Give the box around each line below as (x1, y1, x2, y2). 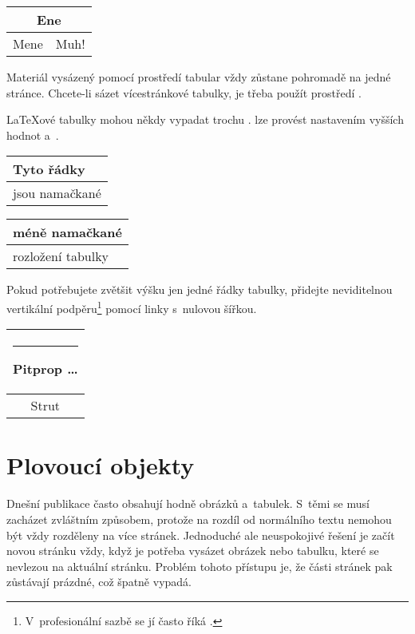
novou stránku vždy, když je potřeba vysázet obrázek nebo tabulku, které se (6, 542, 379, 559)
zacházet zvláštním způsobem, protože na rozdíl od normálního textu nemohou (6, 510, 392, 527)
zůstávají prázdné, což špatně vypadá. (6, 573, 192, 590)
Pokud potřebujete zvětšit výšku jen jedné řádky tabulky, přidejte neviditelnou (6, 281, 393, 298)
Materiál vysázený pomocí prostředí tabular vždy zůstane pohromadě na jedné (6, 69, 391, 85)
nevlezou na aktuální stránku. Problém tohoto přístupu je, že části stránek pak (6, 557, 393, 574)
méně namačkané (13, 223, 122, 242)
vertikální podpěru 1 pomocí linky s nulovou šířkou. (6, 297, 257, 316)
